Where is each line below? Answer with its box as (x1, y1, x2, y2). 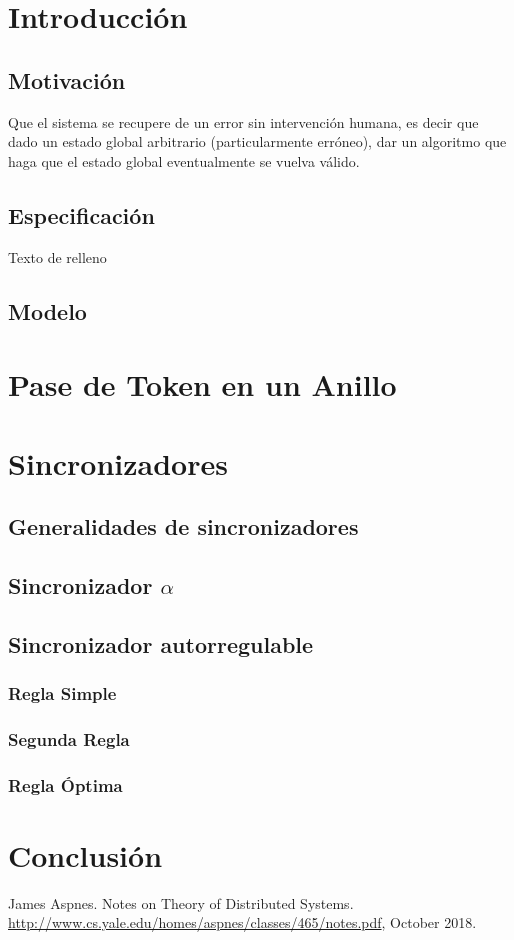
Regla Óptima (8, 772, 123, 797)
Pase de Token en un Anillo (8, 364, 397, 405)
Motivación (8, 64, 126, 95)
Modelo (8, 295, 87, 326)
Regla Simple (8, 680, 117, 705)
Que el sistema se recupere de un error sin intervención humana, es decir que (8, 111, 479, 132)
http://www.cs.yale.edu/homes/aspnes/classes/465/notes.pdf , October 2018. (8, 912, 477, 933)
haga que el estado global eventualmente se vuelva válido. (8, 150, 360, 171)
